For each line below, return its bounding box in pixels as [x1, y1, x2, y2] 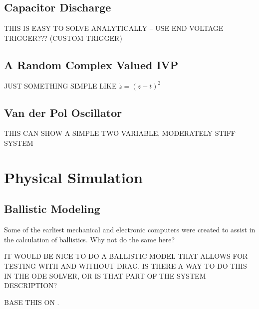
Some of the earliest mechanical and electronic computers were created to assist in [4, 224, 256, 235]
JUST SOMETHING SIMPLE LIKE [4, 80, 117, 91]
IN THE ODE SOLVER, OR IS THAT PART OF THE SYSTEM [4, 270, 206, 281]
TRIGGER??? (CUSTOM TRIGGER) [4, 32, 122, 43]
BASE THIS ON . [4, 297, 59, 307]
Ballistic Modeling [4, 201, 100, 216]
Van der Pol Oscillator [4, 104, 122, 120]
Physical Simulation [4, 167, 143, 187]
